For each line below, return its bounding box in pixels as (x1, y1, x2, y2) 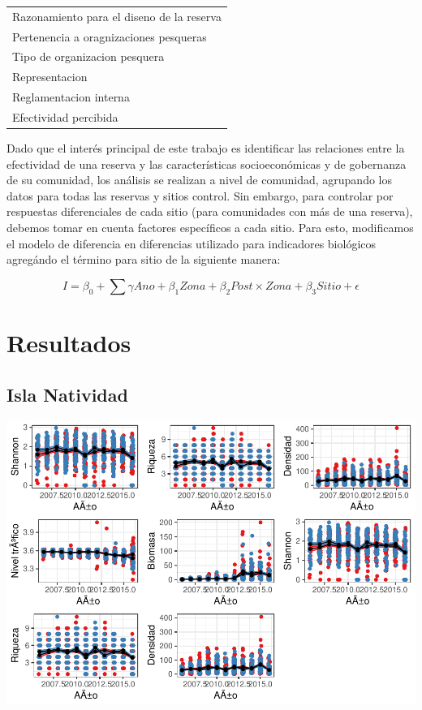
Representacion (12, 68, 88, 85)
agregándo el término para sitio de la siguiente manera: (6, 251, 281, 268)
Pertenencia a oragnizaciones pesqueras (12, 28, 207, 45)
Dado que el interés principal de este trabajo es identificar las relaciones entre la (6, 140, 405, 157)
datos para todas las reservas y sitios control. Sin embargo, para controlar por (6, 187, 394, 204)
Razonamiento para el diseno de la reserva (12, 7, 222, 24)
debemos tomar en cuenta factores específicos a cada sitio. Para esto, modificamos (6, 219, 414, 236)
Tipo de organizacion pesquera (12, 48, 165, 65)
